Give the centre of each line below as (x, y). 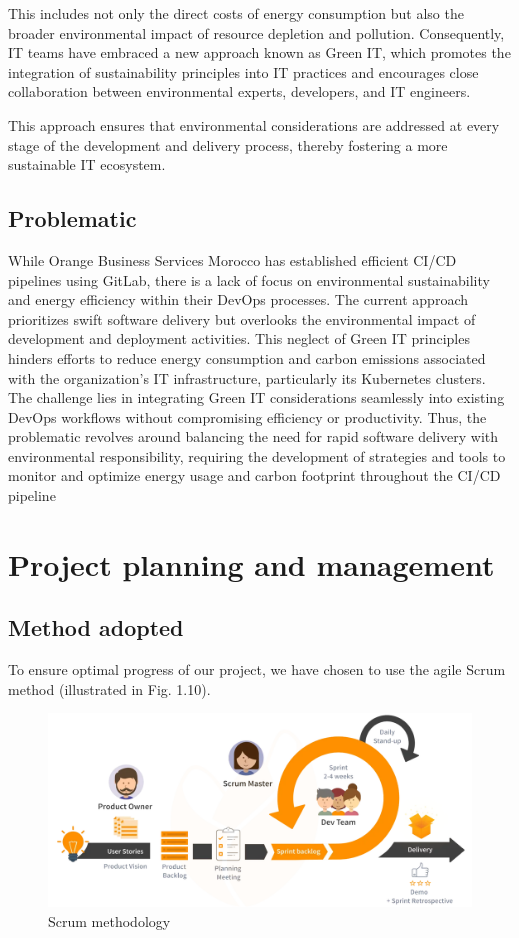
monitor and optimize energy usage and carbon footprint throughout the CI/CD (254, 475)
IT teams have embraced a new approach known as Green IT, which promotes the (259, 52)
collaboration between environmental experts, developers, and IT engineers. (239, 91)
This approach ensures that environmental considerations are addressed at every (254, 124)
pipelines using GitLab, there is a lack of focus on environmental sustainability (249, 279)
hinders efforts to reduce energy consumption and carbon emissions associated (247, 357)
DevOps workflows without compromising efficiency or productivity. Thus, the (247, 416)
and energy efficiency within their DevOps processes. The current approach (238, 299)
